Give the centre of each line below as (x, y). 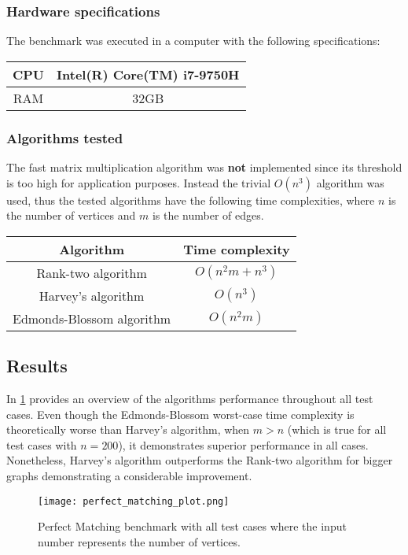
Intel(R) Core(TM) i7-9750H (148, 74)
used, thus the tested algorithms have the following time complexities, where (191, 200)
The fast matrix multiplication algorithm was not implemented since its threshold (204, 167)
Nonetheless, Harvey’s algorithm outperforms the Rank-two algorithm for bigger (200, 460)
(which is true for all (337, 429)
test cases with (42, 444)
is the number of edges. (208, 215)
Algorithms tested (65, 137)
